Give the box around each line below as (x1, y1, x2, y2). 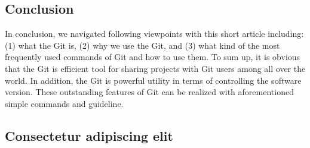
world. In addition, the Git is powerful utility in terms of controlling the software (5, 74, 302, 86)
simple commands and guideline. (5, 97, 124, 109)
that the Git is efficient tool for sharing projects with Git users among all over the (5, 62, 306, 74)
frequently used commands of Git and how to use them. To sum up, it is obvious (5, 51, 300, 63)
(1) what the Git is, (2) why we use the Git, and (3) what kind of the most (5, 39, 280, 51)
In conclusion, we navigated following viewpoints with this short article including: (5, 27, 304, 40)
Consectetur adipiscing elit (5, 126, 173, 144)
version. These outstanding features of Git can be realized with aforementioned (5, 86, 294, 98)
